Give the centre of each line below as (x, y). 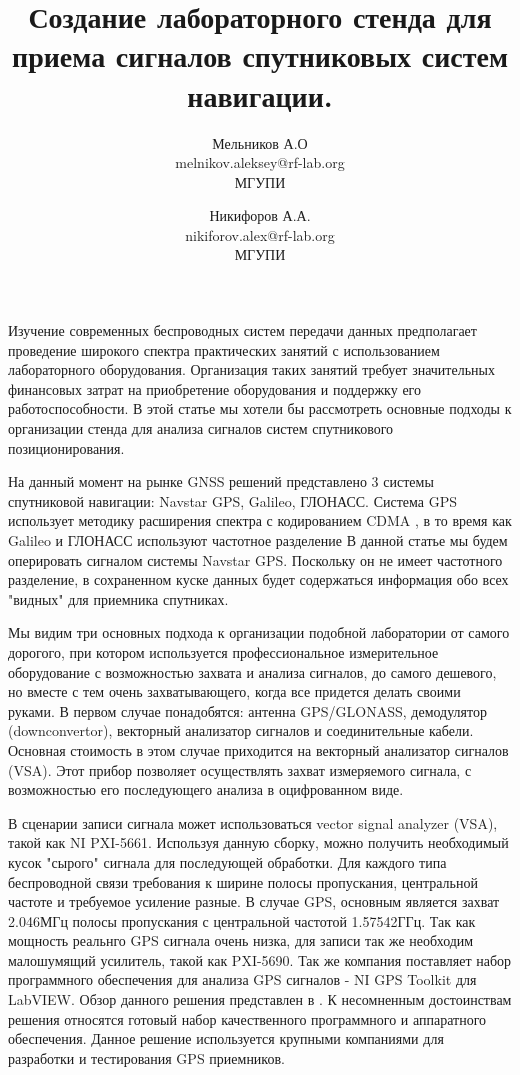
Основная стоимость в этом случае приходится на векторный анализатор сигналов (258, 749)
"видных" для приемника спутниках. (118, 598)
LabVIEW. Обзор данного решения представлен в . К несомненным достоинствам (260, 999)
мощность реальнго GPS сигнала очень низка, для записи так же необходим (241, 940)
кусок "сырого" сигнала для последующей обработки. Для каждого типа (227, 861)
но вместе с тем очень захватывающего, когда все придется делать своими (234, 691)
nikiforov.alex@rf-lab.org (260, 234)
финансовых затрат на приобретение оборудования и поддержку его (214, 388)
